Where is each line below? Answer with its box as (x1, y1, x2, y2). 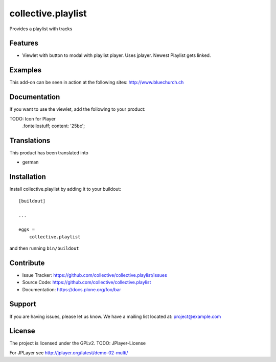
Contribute (9, 258, 45, 267)
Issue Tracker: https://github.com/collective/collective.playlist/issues (22, 272, 167, 278)
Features (9, 39, 38, 48)
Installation (9, 172, 46, 182)
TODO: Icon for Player (9, 115, 56, 122)
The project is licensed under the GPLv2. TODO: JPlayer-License (9, 340, 146, 346)
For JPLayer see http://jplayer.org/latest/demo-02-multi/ (9, 349, 128, 356)
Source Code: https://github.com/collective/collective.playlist (22, 279, 151, 286)
